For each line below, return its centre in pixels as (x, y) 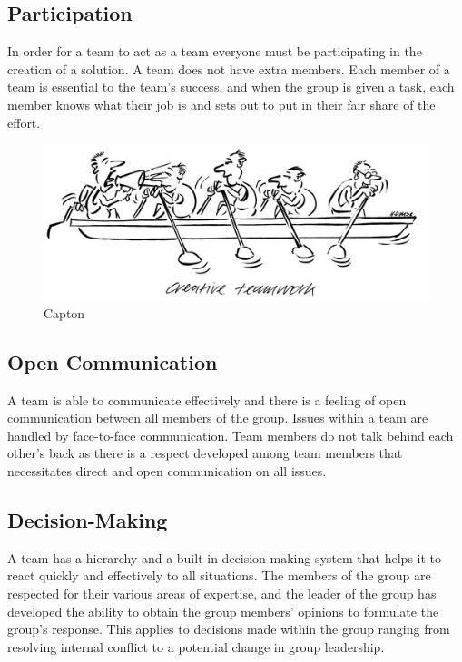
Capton (64, 312)
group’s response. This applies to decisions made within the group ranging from (229, 629)
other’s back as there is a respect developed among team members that (205, 453)
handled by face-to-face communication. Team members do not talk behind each (231, 435)
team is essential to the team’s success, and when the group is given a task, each (231, 87)
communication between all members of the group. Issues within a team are (218, 418)
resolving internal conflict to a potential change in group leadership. (196, 646)
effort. (24, 122)
